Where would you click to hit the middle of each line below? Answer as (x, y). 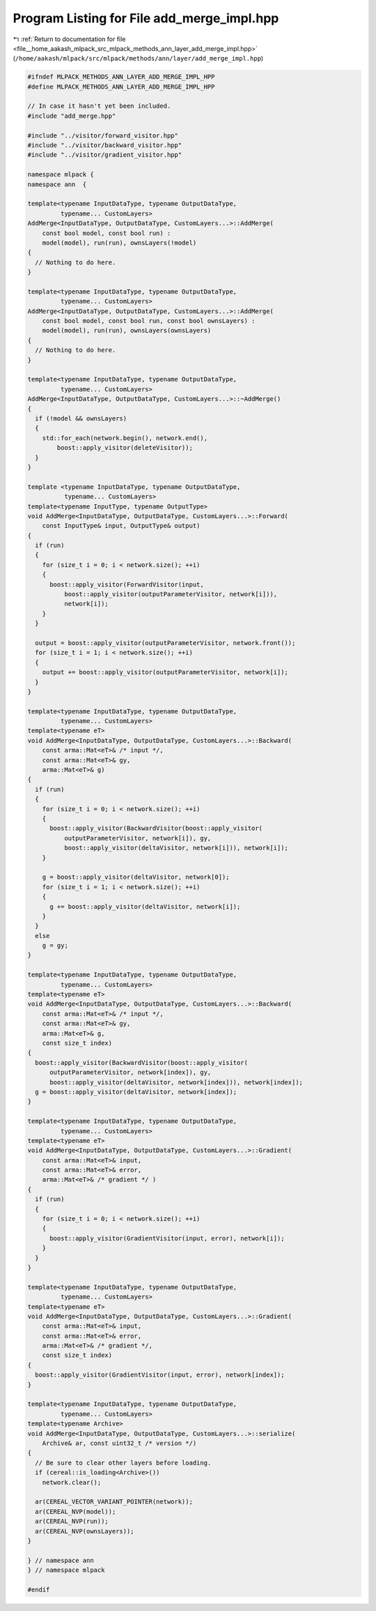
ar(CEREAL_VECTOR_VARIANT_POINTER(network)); (114, 1502)
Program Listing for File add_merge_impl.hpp (146, 18)
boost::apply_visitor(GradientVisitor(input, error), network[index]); (160, 1375)
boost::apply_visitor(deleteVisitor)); (125, 448)
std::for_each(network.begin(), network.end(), (125, 438)
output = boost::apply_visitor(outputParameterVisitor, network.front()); (165, 643)
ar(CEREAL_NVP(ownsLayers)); (85, 1531)
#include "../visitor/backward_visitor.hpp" (105, 145)
